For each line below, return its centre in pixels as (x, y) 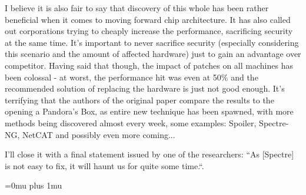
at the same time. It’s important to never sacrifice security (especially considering (152, 42)
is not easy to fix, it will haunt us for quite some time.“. (104, 165)
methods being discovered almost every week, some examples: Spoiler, (131, 122)
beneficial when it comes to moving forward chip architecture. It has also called (148, 19)
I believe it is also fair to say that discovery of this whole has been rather (137, 8)
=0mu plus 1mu (34, 185)
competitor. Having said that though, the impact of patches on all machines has (149, 65)
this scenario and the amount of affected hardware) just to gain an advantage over (153, 54)
